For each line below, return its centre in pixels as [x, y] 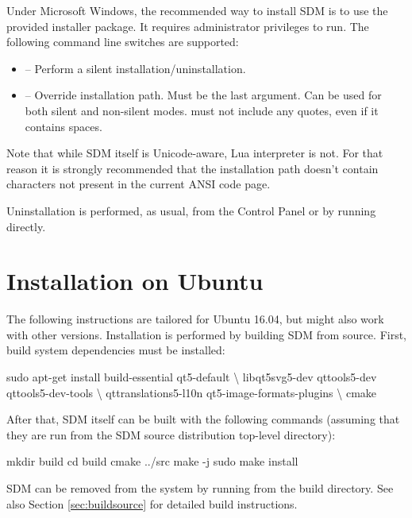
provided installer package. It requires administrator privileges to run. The [188, 26]
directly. [26, 226]
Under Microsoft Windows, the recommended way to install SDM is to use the [197, 10]
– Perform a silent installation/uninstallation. [135, 68]
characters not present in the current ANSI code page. [139, 184]
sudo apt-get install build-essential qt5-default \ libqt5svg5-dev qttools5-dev [192, 377]
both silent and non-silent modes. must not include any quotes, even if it [202, 110]
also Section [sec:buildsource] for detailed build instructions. [152, 503]
